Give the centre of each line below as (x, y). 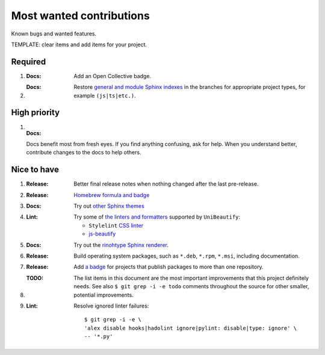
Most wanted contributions (80, 16)
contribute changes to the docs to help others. (84, 153)
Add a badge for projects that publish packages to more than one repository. (169, 267)
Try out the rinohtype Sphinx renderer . (121, 245)
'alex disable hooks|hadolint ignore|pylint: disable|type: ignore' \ (191, 328)
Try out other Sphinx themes (109, 206)
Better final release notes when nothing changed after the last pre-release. (166, 184)
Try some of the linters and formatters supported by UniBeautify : (157, 217)
